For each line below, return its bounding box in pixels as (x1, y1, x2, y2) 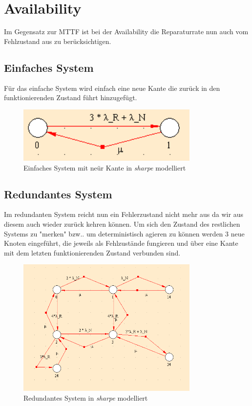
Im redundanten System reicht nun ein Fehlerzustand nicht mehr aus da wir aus (4, 209, 243, 219)
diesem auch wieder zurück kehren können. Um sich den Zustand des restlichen (4, 218, 240, 229)
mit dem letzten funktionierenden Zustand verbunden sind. (4, 247, 181, 257)
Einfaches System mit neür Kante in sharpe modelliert (23, 162, 186, 172)
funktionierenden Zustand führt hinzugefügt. (4, 92, 137, 103)
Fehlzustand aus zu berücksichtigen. (4, 36, 111, 46)
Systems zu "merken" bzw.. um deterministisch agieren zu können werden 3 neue (4, 228, 245, 238)
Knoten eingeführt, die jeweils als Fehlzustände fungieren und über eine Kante (4, 238, 238, 248)
